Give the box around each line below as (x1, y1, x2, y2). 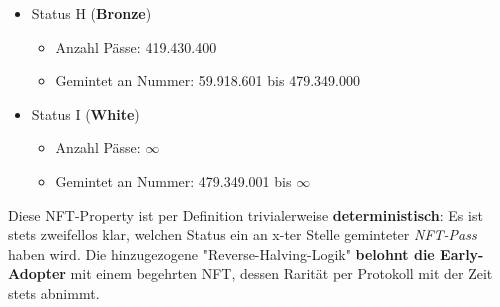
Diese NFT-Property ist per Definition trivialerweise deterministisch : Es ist (8, 204, 483, 225)
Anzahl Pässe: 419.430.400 (55, 36, 217, 57)
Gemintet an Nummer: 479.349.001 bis (55, 170, 292, 191)
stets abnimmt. (8, 282, 100, 303)
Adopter (8, 263, 66, 284)
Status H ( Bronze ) (31, 3, 152, 23)
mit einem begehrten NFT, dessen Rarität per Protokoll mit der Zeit (70, 263, 493, 284)
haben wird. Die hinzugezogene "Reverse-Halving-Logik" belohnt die (8, 243, 435, 264)
